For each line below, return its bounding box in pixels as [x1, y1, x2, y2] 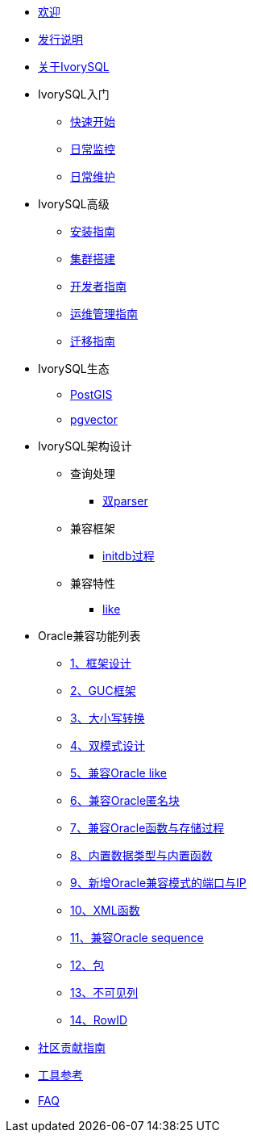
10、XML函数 [70, 903, 140, 917]
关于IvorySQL [38, 60, 110, 73]
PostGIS [70, 387, 113, 401]
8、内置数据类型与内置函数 [70, 848, 213, 862]
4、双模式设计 [70, 739, 146, 752]
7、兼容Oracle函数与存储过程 [70, 821, 225, 835]
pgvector [70, 412, 118, 426]
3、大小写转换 [70, 711, 145, 725]
